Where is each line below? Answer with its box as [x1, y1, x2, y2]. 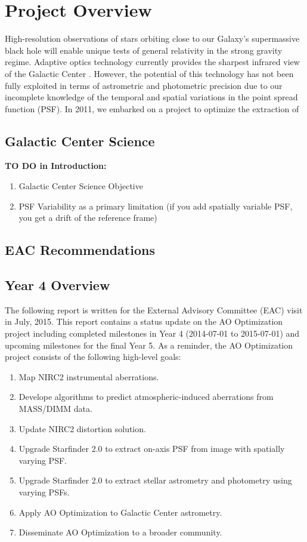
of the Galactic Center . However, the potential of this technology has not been [5, 67, 294, 79]
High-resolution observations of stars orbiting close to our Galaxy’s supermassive [5, 32, 300, 45]
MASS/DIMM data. [18, 402, 92, 414]
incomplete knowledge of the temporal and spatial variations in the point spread [5, 91, 298, 103]
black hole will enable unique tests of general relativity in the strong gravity [5, 44, 283, 56]
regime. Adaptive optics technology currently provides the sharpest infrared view [5, 56, 300, 68]
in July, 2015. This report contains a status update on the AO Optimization [5, 315, 283, 328]
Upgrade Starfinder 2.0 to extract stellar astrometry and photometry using [18, 474, 292, 486]
